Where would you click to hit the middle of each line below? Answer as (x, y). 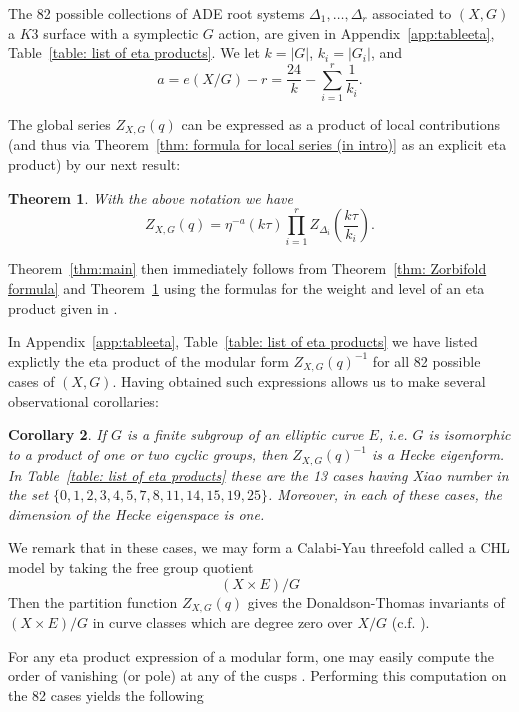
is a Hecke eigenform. (438, 454)
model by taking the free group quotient (131, 566)
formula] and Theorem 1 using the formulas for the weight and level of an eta (246, 288)
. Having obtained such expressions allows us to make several (299, 381)
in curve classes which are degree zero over (222, 621)
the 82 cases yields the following (106, 694)
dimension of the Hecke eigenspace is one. (136, 513)
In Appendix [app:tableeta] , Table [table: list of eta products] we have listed (243, 341)
